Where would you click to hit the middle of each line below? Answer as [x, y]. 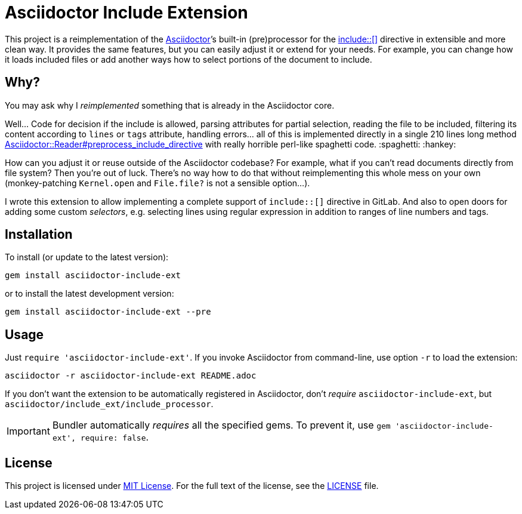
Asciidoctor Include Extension [126, 13]
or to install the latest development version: [89, 294]
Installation [39, 235]
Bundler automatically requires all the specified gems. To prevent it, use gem [221, 425]
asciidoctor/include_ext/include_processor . [109, 404]
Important [28, 431]
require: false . [115, 437]
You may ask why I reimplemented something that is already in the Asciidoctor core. [170, 105]
